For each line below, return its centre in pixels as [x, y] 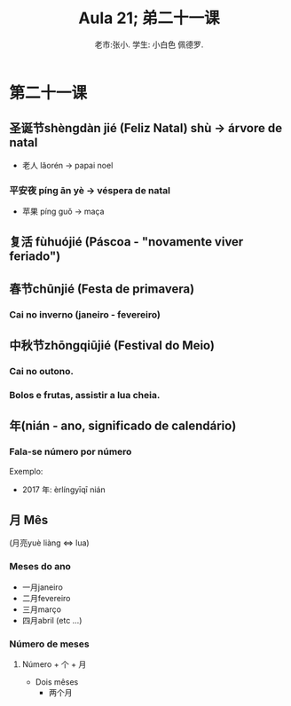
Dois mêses [57, 682]
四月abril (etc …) [52, 620]
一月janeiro [43, 587]
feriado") [35, 257]
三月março [42, 609]
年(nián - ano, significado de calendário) [123, 426]
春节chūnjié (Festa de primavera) [102, 289]
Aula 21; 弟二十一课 [149, 18]
